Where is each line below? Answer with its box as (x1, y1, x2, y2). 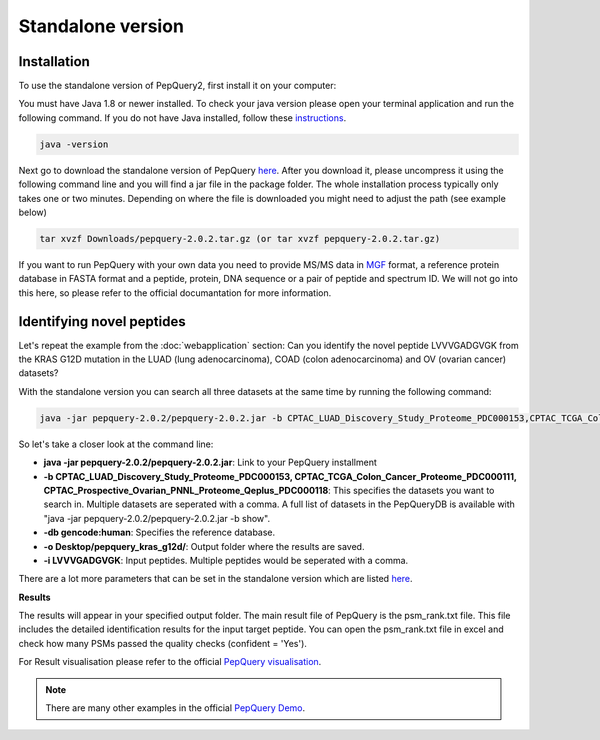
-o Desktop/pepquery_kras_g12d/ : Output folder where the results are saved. (43, 540, 365, 552)
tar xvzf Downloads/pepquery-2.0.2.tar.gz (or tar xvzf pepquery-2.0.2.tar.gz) (39, 233, 441, 244)
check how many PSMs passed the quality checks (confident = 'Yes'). (18, 637, 307, 649)
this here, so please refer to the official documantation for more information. (18, 286, 332, 299)
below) (18, 206, 47, 218)
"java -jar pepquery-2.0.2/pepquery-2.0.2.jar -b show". (43, 512, 270, 524)
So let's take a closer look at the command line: (18, 438, 214, 450)
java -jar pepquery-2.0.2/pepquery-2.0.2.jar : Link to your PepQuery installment (43, 456, 377, 469)
